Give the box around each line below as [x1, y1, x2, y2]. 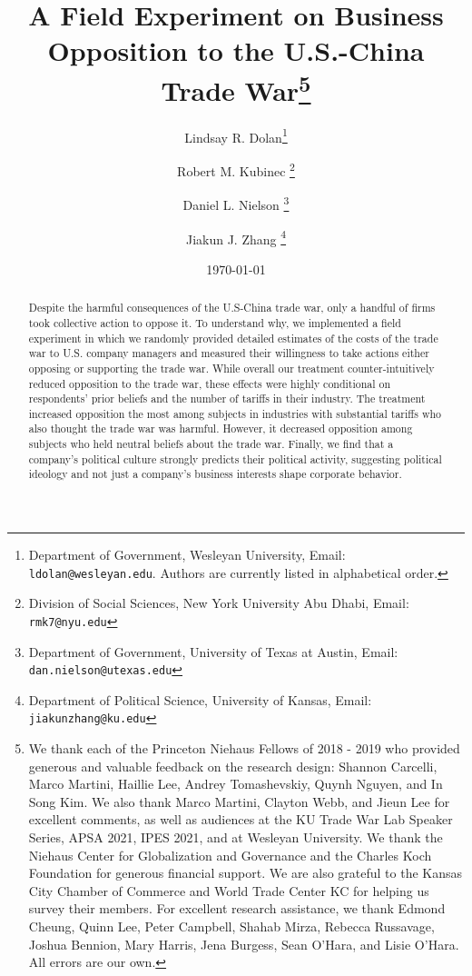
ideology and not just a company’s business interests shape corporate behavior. [28, 466, 402, 482]
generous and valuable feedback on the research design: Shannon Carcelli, [28, 756, 438, 775]
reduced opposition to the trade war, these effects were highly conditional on [28, 375, 391, 391]
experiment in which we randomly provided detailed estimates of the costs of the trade [28, 330, 438, 345]
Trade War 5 [161, 67, 311, 108]
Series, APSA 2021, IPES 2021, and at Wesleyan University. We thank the [28, 828, 443, 847]
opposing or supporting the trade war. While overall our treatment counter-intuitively [28, 360, 435, 375]
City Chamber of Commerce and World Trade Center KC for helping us [28, 881, 429, 900]
